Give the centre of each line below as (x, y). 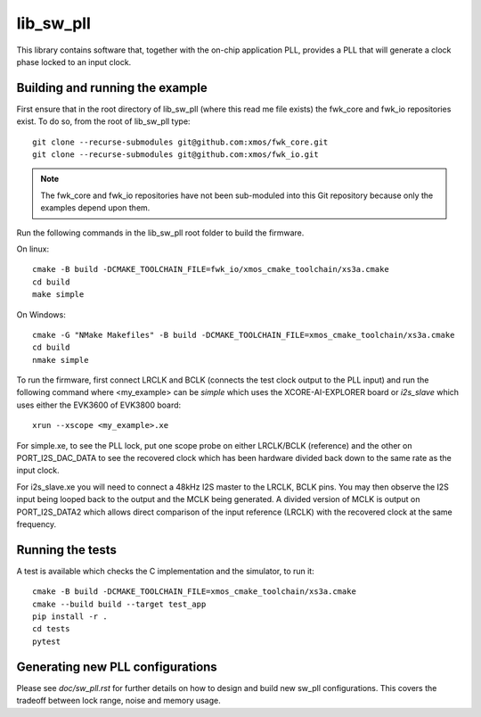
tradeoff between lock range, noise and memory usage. (119, 701)
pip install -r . (70, 617)
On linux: (33, 249)
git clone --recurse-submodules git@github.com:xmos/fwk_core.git (180, 142)
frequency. (37, 524)
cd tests (51, 629)
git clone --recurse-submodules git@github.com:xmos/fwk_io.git (176, 155)
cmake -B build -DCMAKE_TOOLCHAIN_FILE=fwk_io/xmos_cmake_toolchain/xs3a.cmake (211, 269)
